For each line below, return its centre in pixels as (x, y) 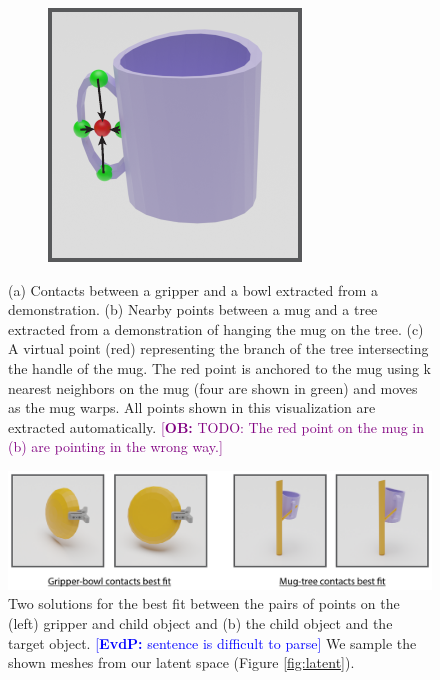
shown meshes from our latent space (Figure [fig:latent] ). (181, 662)
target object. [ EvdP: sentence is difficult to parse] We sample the (212, 642)
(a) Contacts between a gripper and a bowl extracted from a (193, 289)
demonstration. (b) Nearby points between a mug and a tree (193, 309)
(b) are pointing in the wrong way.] (115, 446)
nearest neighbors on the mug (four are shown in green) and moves (213, 387)
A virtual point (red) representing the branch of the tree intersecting (218, 348)
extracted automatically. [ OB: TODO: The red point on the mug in (216, 426)
